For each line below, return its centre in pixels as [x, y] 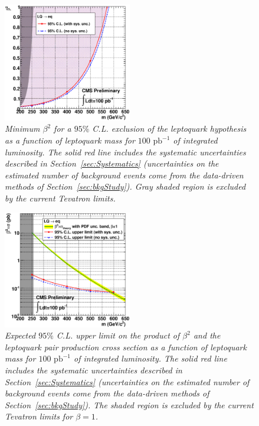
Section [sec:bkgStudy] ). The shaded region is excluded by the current [129, 404]
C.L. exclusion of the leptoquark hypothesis [169, 129]
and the [207, 335]
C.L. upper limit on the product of [118, 335]
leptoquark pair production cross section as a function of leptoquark [126, 347]
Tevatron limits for [39, 416]
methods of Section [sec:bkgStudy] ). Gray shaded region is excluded [125, 186]
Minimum [22, 129]
